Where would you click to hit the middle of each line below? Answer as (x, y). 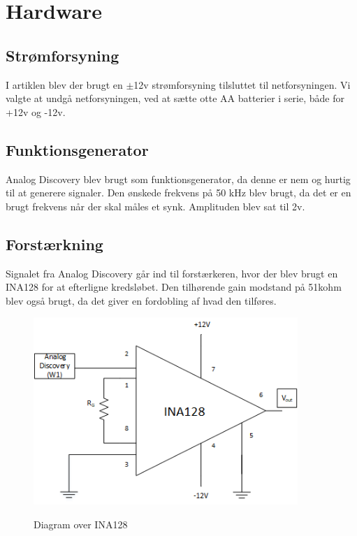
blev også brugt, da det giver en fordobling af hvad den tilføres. (141, 300)
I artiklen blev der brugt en (64, 84)
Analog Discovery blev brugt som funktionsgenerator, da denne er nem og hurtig (178, 179)
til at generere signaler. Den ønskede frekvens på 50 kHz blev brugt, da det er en (178, 193)
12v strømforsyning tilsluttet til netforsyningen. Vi (242, 84)
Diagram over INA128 (81, 524)
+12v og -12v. (36, 111)
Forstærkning (54, 244)
